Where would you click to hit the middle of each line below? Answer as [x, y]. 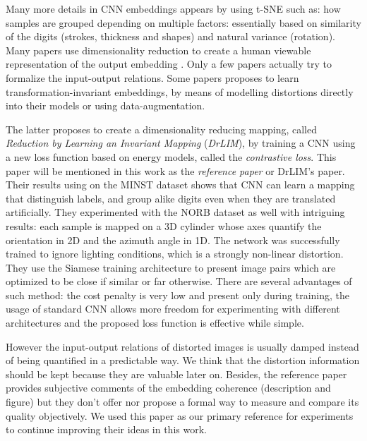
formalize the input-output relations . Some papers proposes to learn [152, 77]
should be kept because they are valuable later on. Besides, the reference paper [176, 374]
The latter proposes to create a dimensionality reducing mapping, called [161, 129]
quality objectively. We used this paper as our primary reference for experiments [180, 415]
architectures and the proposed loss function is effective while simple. [155, 323]
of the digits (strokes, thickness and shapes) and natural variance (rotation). [170, 36]
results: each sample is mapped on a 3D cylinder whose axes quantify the [164, 225]
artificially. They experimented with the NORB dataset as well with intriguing [175, 212]
